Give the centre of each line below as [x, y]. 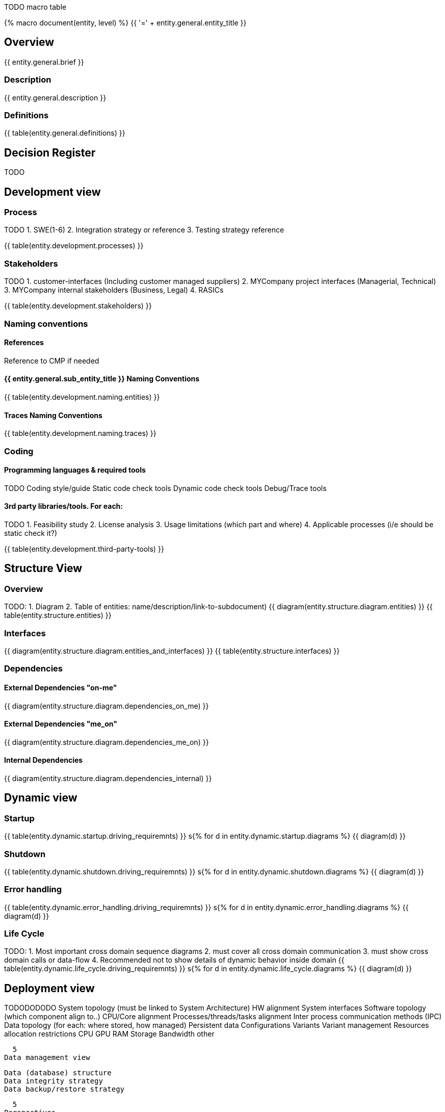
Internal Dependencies [44, 760]
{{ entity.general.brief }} [44, 62]
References [24, 343]
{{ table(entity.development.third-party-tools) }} [84, 549]
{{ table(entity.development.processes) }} [74, 246]
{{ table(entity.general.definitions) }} [65, 133]
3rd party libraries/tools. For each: [64, 506]
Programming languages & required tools [75, 470]
